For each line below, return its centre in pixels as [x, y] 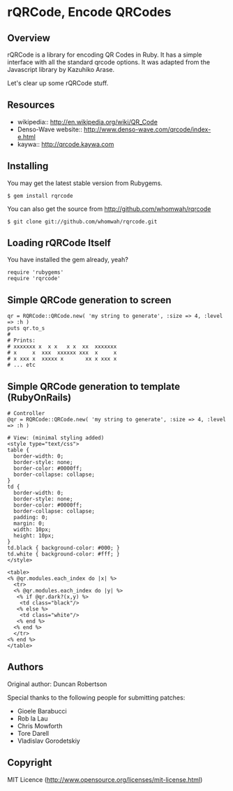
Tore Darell [33, 733]
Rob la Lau [32, 718]
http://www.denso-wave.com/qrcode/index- [147, 129]
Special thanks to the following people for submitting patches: [96, 697]
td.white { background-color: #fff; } [63, 554]
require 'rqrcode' [34, 279]
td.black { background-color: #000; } [63, 548]
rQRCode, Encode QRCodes [89, 12]
